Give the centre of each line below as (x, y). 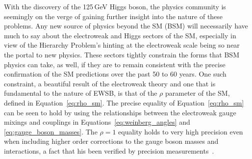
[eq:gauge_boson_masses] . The (51, 131)
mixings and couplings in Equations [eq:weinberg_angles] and (97, 122)
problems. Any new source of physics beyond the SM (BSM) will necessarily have (126, 26)
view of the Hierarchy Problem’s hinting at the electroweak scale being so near (122, 45)
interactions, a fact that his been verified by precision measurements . (109, 150)
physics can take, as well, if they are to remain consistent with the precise (115, 64)
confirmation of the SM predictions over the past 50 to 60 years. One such (115, 74)
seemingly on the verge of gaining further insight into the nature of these (113, 16)
